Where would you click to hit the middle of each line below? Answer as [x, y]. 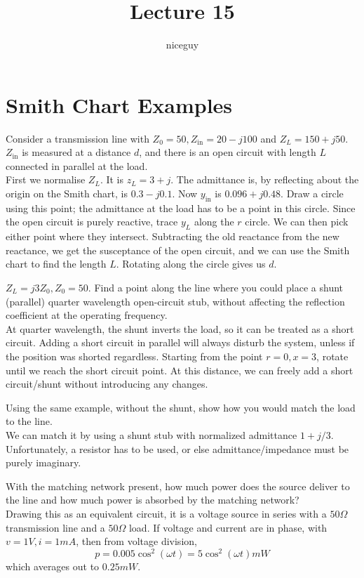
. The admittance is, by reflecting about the [265, 179]
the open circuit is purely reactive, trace [92, 222]
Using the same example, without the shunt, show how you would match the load [181, 407]
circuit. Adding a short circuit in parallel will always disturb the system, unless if [180, 342]
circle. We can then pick [297, 222]
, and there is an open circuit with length [228, 152]
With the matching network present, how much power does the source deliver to [178, 486]
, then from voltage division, [136, 541]
